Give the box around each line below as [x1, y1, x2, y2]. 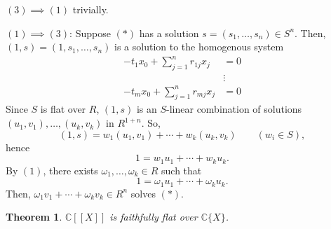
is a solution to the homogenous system [114, 39, 284, 54]
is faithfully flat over [109, 209, 198, 224]
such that [161, 162, 202, 177]
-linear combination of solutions [166, 102, 302, 116]
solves [130, 186, 156, 200]
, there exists [43, 162, 98, 177]
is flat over [40, 102, 86, 116]
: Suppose [69, 25, 111, 40]
